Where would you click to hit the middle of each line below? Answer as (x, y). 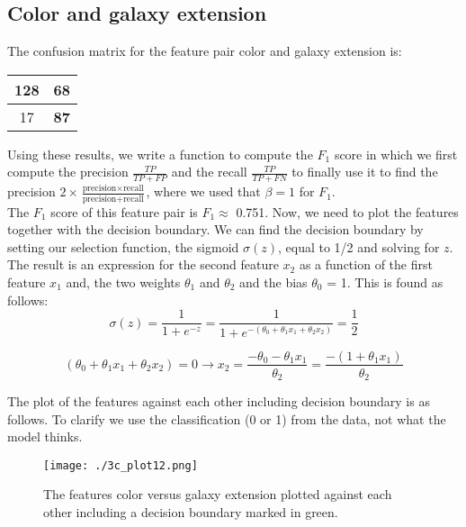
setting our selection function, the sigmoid (123, 246)
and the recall (209, 172)
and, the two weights (123, 282)
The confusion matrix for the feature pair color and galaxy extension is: (205, 51)
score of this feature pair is (124, 211)
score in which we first (396, 154)
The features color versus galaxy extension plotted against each (218, 494)
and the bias (273, 282)
